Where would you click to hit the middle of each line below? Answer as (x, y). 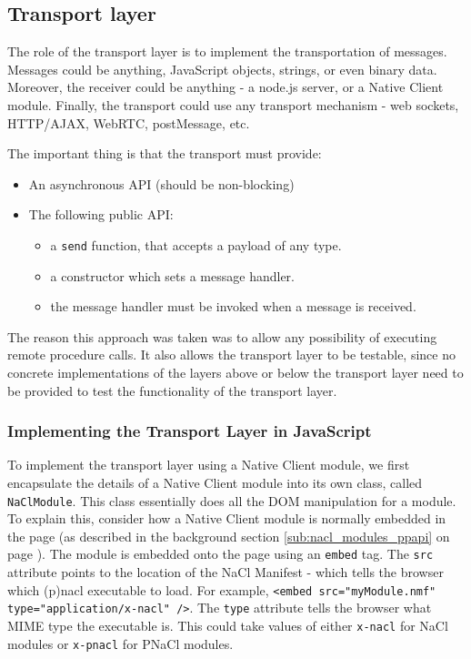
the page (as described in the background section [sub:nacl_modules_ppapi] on (229, 536)
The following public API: (101, 214)
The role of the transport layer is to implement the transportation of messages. (227, 51)
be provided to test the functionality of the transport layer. (172, 390)
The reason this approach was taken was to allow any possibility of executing (222, 336)
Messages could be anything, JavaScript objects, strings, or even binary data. (222, 69)
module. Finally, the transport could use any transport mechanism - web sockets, (233, 104)
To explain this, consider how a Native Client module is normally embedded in (227, 518)
